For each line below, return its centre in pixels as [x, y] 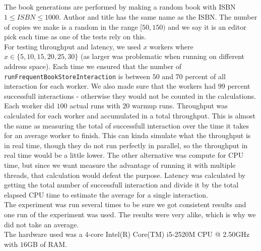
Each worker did [29, 106]
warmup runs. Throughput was [180, 106]
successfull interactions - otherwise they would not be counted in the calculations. [130, 96]
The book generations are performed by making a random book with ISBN [120, 7]
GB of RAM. [47, 244]
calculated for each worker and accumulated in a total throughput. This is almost [130, 115]
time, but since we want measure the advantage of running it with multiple [120, 165]
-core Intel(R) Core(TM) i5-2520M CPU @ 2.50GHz [169, 234]
